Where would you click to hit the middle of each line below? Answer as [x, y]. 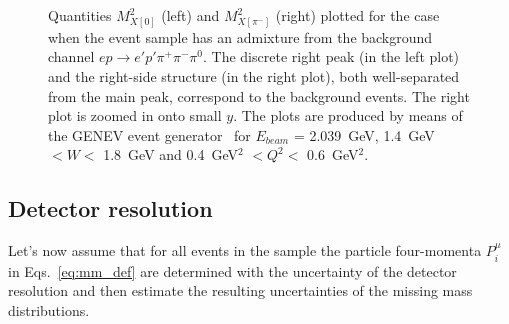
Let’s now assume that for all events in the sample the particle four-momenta [245, 250]
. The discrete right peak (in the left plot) [331, 56]
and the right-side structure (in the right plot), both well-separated [254, 75]
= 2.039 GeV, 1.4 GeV [364, 134]
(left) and [190, 15]
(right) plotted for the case [357, 15]
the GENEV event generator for [149, 134]
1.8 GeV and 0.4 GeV [170, 154]
